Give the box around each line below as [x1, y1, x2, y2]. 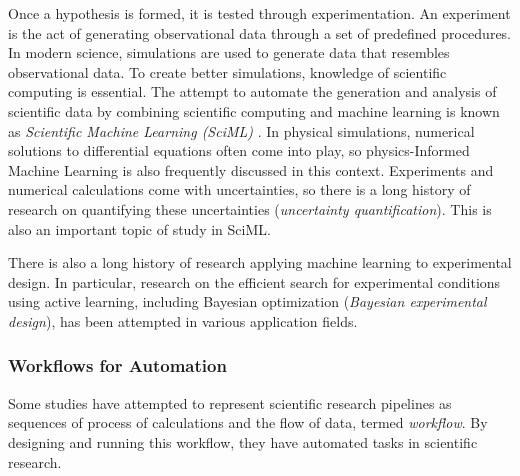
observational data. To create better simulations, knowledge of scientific [8, 61, 447, 82]
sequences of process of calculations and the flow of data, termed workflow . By [8, 412, 488, 433]
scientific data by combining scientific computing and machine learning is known [8, 100, 500, 121]
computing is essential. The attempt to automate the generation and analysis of [8, 81, 497, 102]
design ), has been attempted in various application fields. [8, 310, 358, 331]
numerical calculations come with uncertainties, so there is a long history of [8, 179, 471, 200]
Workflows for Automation [8, 353, 227, 378]
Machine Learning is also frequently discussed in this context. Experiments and [8, 159, 494, 180]
